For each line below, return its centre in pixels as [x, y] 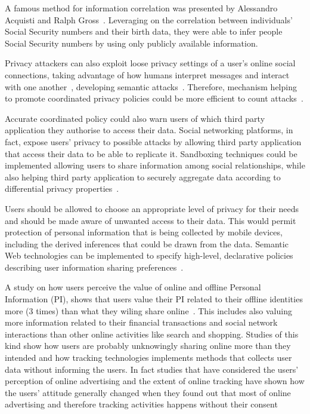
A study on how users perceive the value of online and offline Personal [133, 287]
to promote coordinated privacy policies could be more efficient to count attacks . [154, 98]
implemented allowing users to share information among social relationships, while [155, 165]
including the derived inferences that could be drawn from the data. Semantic [147, 243]
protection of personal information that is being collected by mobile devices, [144, 232]
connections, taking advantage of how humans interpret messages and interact [147, 74]
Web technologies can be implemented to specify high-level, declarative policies [149, 255]
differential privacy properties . [62, 188]
